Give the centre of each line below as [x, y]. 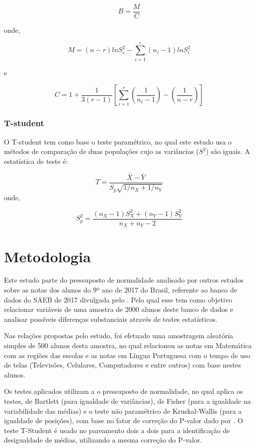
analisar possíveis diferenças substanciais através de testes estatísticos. [111, 319]
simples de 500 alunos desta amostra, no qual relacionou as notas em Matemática [128, 345]
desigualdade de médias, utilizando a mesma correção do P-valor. [103, 440]
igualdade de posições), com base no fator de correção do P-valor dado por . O [124, 420]
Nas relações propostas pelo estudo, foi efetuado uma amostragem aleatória [119, 336]
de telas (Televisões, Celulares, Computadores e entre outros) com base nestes [123, 365]
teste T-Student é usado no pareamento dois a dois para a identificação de [117, 430]
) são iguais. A [228, 151]
